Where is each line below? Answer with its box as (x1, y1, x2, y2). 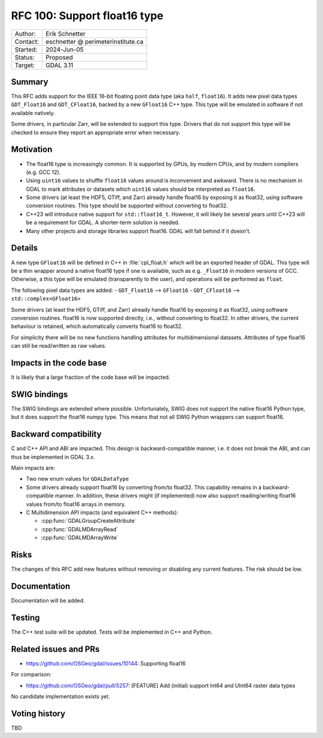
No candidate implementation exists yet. (11, 692, 111, 700)
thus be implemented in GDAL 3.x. (11, 453, 95, 460)
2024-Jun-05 (45, 45, 84, 53)
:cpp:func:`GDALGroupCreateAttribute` (41, 517, 137, 525)
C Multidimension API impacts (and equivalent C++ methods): (26, 508, 179, 516)
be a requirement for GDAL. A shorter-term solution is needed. (26, 219, 180, 226)
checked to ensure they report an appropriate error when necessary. (11, 129, 181, 136)
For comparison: (11, 671, 52, 678)
